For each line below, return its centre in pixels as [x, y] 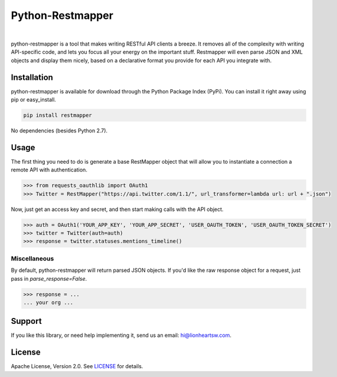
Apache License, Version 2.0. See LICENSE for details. [77, 366]
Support [26, 321]
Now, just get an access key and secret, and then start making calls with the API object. [117, 209]
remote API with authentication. [49, 170]
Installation [32, 77]
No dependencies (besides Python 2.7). [59, 131]
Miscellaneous [32, 258]
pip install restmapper [58, 115]
